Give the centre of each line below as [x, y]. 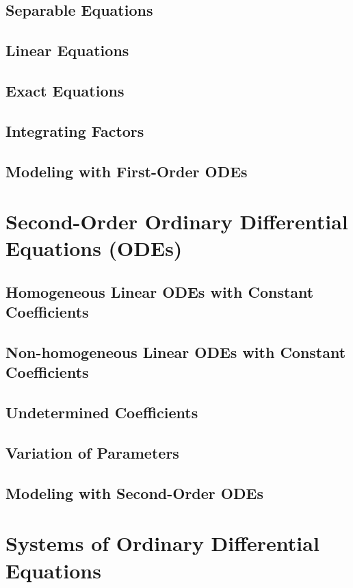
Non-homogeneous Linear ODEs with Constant [176, 352]
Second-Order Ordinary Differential [177, 221]
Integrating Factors [75, 130]
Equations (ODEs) [94, 248]
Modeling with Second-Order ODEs [134, 493]
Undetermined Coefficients [102, 412]
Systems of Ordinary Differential [162, 543]
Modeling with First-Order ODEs [127, 171]
